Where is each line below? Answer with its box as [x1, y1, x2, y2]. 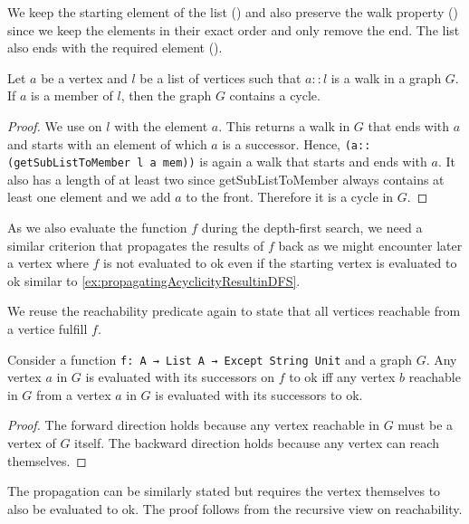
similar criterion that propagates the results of [7, 235, 264, 254]
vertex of [7, 433, 56, 453]
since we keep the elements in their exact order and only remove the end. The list [7, 20, 460, 39]
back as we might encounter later [278, 235, 463, 254]
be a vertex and [41, 68, 128, 87]
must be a [397, 415, 454, 434]
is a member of [31, 86, 113, 105]
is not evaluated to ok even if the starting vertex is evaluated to [103, 253, 457, 272]
